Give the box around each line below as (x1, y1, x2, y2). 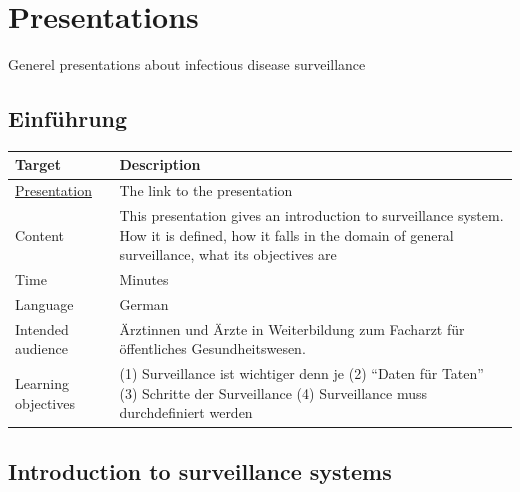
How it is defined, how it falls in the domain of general (119, 224, 454, 245)
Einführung (8, 103, 128, 134)
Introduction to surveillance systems (8, 455, 392, 486)
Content (15, 224, 64, 245)
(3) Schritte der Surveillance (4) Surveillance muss (119, 382, 428, 403)
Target (15, 154, 62, 175)
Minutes (119, 269, 169, 290)
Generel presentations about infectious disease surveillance (8, 54, 366, 75)
